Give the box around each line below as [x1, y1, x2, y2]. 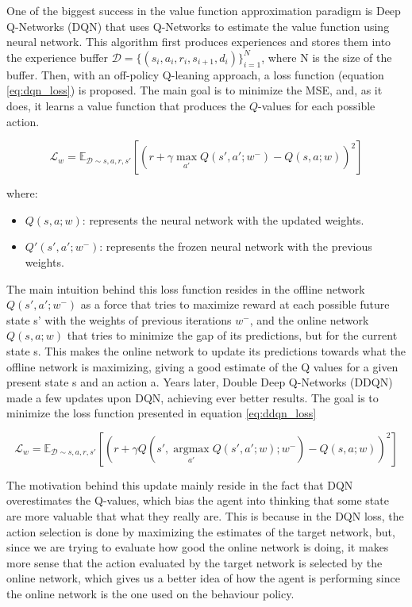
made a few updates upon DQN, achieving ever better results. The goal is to [6, 389, 379, 405]
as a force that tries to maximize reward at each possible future [80, 296, 390, 313]
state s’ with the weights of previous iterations [6, 311, 232, 328]
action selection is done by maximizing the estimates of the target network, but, [6, 523, 395, 540]
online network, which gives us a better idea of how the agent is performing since [6, 570, 400, 586]
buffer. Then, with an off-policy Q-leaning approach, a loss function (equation [6, 66, 384, 83]
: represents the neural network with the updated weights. [82, 211, 364, 228]
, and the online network [249, 311, 369, 328]
